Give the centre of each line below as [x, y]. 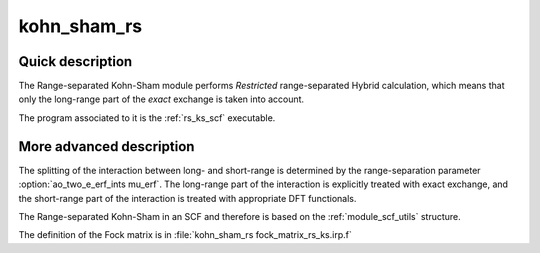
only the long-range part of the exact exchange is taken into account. [161, 99]
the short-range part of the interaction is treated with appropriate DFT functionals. [187, 198]
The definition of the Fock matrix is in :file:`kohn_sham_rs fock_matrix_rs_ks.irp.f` [185, 235]
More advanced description [106, 146]
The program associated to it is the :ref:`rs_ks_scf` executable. [147, 117]
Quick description [75, 61]
